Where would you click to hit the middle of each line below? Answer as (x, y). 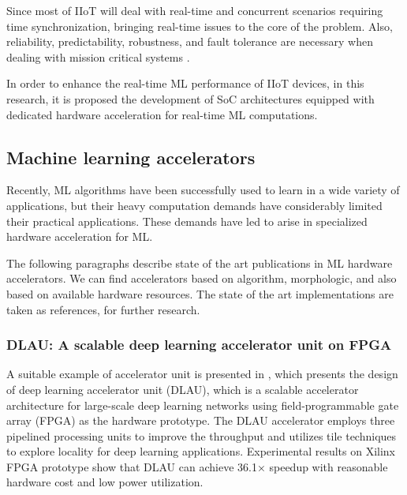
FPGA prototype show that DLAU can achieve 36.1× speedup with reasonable (197, 466)
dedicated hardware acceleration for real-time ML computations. (162, 114)
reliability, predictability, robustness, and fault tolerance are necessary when (190, 41)
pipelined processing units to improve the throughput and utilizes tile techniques (202, 435)
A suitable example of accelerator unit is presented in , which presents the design (202, 374)
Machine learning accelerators (131, 157)
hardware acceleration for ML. (80, 236)
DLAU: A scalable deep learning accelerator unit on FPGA (199, 345)
